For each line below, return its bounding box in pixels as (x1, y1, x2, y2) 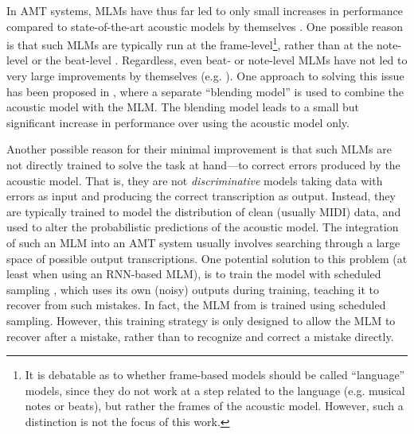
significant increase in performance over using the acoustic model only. (6, 114, 350, 130)
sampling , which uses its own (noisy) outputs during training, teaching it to (6, 281, 380, 297)
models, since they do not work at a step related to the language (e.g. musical (25, 382, 405, 398)
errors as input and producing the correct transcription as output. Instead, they (6, 188, 396, 204)
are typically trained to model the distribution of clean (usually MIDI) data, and (6, 203, 401, 219)
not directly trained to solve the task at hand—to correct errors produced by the (6, 157, 400, 172)
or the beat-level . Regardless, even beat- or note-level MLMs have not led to (31, 52, 408, 68)
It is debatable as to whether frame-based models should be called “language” (25, 366, 405, 383)
